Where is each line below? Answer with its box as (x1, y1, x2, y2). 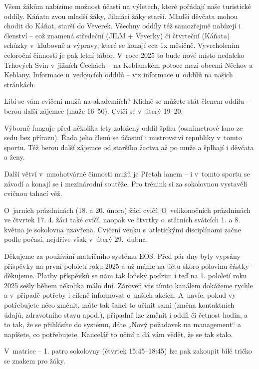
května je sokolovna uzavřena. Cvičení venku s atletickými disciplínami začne (4, 224, 242, 234)
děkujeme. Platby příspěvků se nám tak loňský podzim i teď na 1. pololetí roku (4, 270, 247, 281)
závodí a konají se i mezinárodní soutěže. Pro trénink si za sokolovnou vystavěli (4, 178, 248, 188)
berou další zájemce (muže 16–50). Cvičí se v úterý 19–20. (4, 105, 183, 116)
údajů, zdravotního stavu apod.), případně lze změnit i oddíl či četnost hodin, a (4, 309, 248, 320)
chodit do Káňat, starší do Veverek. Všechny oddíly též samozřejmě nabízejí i (4, 20, 241, 31)
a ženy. (4, 152, 25, 162)
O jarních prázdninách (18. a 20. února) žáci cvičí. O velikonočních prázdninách (4, 204, 251, 215)
